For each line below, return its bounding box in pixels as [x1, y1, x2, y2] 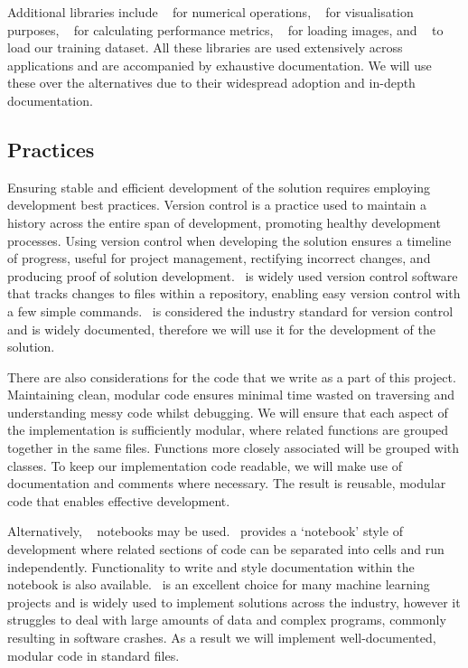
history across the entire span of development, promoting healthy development [7, 212, 441, 231]
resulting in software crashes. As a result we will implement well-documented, [7, 628, 436, 647]
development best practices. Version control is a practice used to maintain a [7, 195, 427, 214]
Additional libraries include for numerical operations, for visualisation [7, 3, 414, 21]
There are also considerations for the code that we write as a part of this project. [7, 367, 456, 386]
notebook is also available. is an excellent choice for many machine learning [7, 575, 430, 594]
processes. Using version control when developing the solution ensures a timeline [7, 231, 452, 249]
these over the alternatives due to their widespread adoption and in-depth [7, 73, 416, 92]
